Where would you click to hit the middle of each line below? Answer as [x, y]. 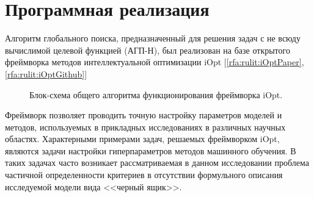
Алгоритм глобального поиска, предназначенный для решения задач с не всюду [153, 38]
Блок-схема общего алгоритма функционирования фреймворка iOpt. [156, 94]
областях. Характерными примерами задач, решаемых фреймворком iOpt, [142, 139]
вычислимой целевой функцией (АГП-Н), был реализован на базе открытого [148, 50]
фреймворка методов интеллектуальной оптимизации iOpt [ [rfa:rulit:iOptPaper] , [155, 62]
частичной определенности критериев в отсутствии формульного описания [144, 175]
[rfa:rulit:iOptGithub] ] [46, 73]
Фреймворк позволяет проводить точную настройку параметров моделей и [144, 115]
